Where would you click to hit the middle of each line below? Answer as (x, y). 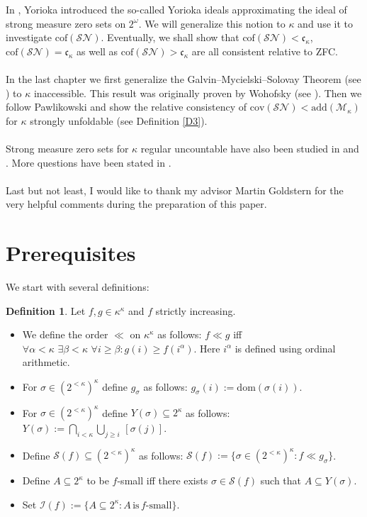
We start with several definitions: (78, 287)
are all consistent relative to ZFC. (265, 51)
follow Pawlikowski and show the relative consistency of (126, 107)
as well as (97, 51)
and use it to (325, 23)
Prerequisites (71, 253)
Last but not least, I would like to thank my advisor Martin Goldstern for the (175, 190)
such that (281, 480)
